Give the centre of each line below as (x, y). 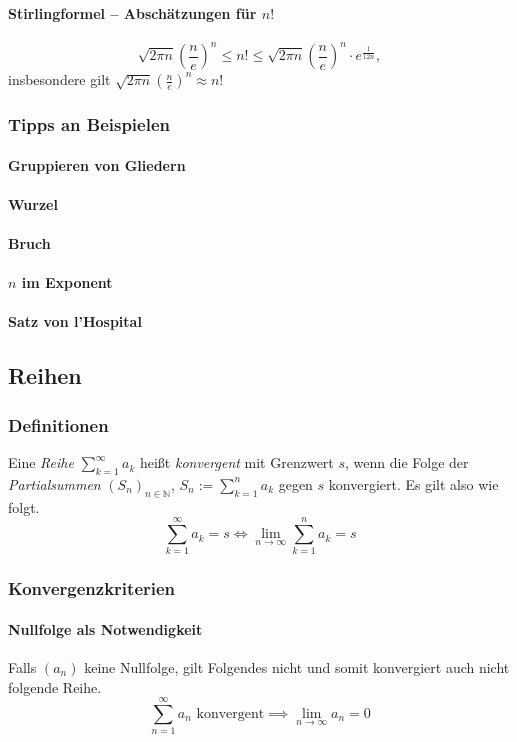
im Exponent (67, 282)
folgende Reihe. (55, 686)
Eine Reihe (41, 462)
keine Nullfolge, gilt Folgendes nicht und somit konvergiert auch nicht (297, 667)
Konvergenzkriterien (92, 588)
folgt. (24, 506)
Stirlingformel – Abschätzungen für (132, 12)
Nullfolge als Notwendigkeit (105, 628)
